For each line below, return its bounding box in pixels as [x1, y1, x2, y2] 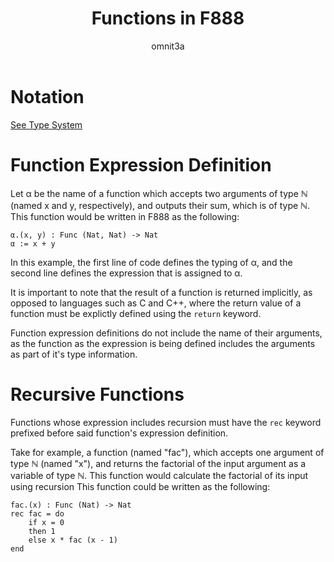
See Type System [10, 118, 83, 131]
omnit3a [151, 40, 185, 52]
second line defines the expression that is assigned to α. [10, 267, 243, 279]
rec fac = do [10, 508, 65, 519]
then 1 [28, 526, 56, 536]
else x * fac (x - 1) [28, 535, 118, 545]
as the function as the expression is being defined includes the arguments [10, 337, 316, 349]
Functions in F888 [91, 7, 245, 30]
